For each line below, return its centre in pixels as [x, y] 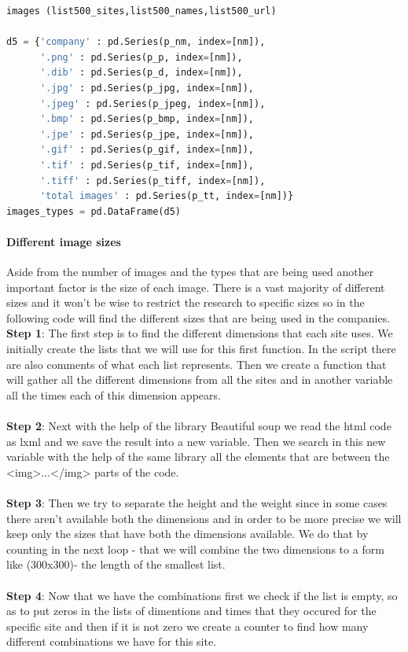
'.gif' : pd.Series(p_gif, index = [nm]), [147, 150]
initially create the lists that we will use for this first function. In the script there [201, 349]
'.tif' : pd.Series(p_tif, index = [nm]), [147, 165]
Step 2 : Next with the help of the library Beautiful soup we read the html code [199, 426]
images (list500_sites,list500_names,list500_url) [142, 11]
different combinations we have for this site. [112, 641]
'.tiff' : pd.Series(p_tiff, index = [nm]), [153, 180]
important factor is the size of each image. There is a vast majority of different [196, 287]
